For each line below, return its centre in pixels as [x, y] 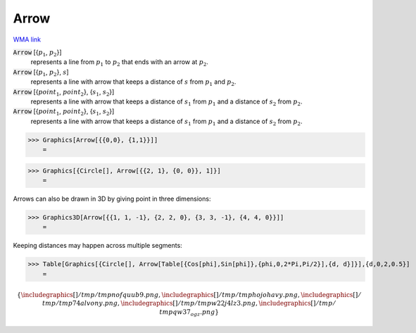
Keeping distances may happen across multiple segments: [97, 246]
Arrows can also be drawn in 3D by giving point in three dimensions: [112, 199]
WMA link [27, 39]
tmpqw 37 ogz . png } [189, 313]
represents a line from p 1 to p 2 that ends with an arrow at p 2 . [120, 63]
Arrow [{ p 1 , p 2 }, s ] [41, 73]
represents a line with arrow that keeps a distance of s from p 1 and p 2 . [133, 82]
